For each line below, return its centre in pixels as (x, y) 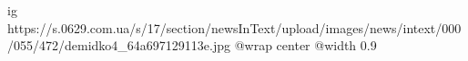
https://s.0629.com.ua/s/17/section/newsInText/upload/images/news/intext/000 (234, 27)
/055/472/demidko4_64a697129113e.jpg (119, 45)
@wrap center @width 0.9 (305, 45)
